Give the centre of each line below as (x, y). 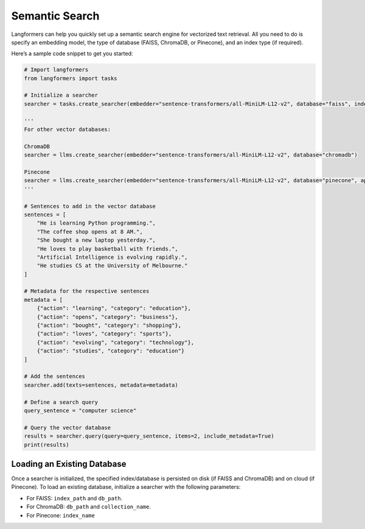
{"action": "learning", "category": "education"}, (114, 308)
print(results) (47, 445)
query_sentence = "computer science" (80, 410)
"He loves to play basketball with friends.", (108, 249)
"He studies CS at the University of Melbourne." (112, 266)
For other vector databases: (68, 130)
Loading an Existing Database (69, 464)
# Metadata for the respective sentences (87, 291)
